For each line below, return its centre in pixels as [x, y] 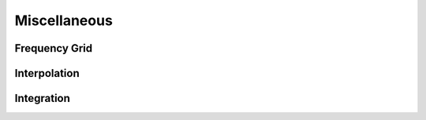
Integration [43, 98]
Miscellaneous [64, 20]
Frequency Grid [54, 48]
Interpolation [47, 73]
